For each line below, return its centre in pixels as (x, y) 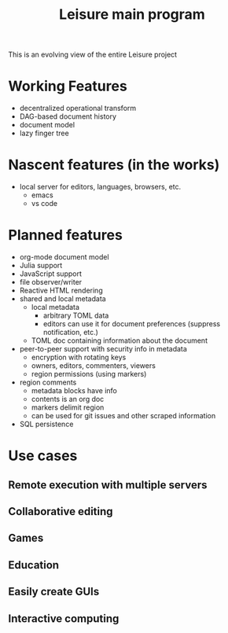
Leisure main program (132, 15)
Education (34, 565)
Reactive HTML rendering (61, 290)
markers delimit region (68, 407)
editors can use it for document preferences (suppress (132, 324)
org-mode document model (64, 257)
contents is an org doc (68, 399)
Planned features (66, 236)
